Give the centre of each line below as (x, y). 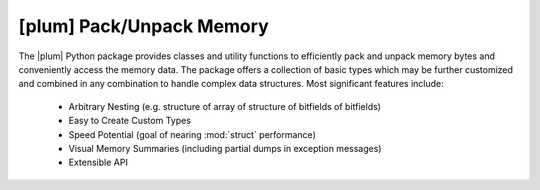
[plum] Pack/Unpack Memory (143, 26)
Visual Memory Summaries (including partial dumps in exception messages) (225, 148)
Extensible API (98, 162)
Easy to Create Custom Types (130, 121)
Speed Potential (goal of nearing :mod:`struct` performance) (192, 134)
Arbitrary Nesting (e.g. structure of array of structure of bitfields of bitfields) (225, 106)
